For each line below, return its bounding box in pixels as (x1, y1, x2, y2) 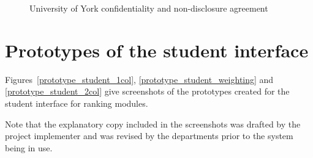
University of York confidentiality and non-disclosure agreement (29, 2, 268, 14)
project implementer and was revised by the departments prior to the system (5, 129, 293, 142)
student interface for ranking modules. (5, 96, 148, 109)
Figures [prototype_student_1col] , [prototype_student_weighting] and (5, 73, 274, 85)
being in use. (5, 141, 53, 154)
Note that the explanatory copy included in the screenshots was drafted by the (5, 117, 301, 130)
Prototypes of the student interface (5, 37, 309, 62)
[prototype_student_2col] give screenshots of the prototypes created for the (5, 85, 290, 98)
